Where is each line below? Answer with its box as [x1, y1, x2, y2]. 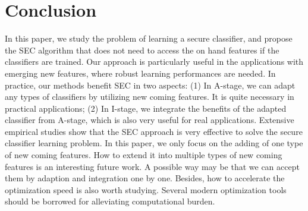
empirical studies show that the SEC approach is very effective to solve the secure [5, 125, 303, 137]
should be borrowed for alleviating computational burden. [5, 195, 215, 207]
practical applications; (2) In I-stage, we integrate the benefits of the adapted [5, 102, 287, 114]
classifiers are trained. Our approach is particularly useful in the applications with [5, 55, 304, 68]
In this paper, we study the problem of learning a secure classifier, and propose [5, 32, 293, 45]
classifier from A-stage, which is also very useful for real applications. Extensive [5, 114, 294, 126]
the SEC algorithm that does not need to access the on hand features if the [5, 43, 279, 56]
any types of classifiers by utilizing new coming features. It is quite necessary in [5, 90, 294, 103]
